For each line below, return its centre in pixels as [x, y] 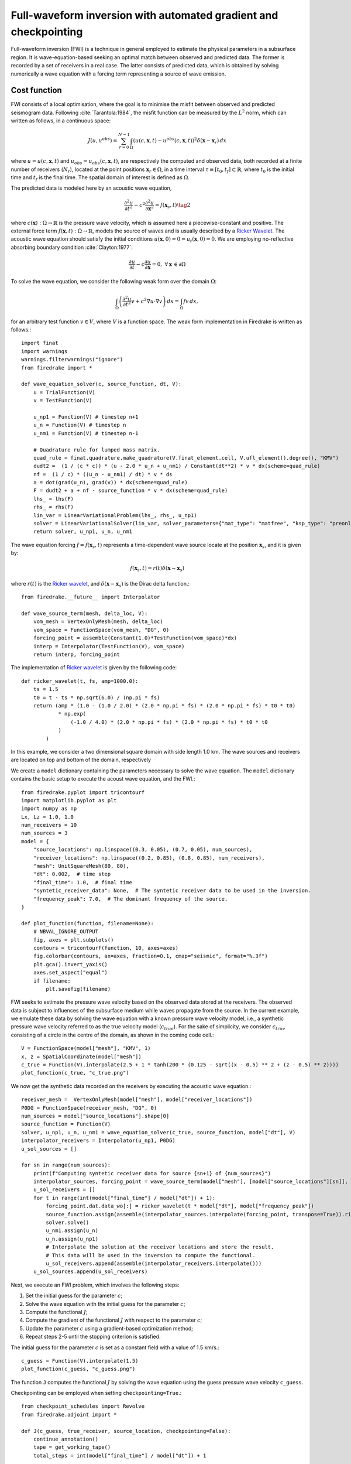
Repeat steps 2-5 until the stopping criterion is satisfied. [93, 1337]
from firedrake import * [57, 368]
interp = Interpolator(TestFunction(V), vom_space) [109, 646]
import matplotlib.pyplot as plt [69, 800]
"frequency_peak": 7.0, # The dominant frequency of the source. [130, 899]
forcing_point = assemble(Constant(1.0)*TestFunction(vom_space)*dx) [135, 638]
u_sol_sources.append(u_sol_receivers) [90, 1272]
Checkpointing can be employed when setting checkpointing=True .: [96, 1393]
